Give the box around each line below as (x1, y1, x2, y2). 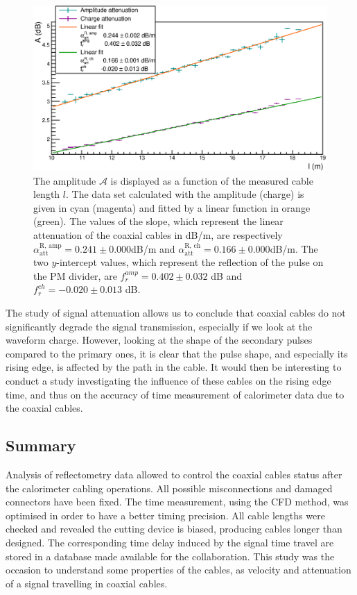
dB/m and (131, 241, 175, 255)
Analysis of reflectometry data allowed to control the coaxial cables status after (6, 467, 342, 481)
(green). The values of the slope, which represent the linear (33, 214, 284, 228)
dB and (211, 268, 243, 283)
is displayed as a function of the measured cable (110, 173, 313, 187)
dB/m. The (270, 241, 318, 255)
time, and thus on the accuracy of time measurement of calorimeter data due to (6, 387, 345, 401)
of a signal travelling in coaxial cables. (6, 576, 168, 590)
